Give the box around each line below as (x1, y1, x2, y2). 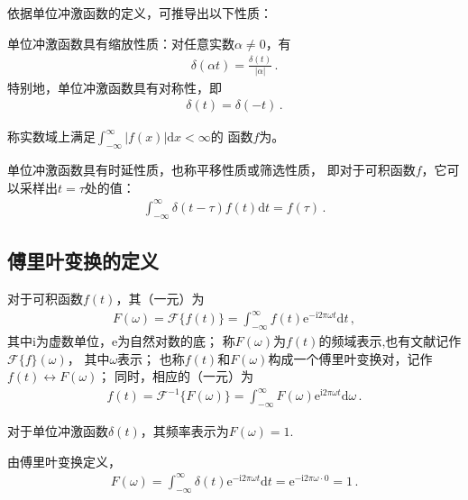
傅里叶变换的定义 (7, 247, 159, 275)
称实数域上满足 (7, 127, 96, 146)
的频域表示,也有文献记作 (318, 331, 462, 350)
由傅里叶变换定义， (7, 451, 121, 470)
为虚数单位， (35, 331, 112, 350)
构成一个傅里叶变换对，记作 (268, 349, 433, 368)
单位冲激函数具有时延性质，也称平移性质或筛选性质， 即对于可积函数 (7, 160, 416, 179)
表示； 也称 (117, 349, 185, 368)
